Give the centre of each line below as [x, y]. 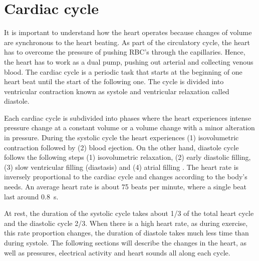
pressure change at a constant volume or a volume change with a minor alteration [129, 127]
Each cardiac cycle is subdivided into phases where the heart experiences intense [128, 117]
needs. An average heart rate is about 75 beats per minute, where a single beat [125, 187]
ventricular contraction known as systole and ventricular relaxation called [117, 91]
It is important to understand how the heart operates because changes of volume [128, 32]
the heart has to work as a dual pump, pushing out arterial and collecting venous [129, 61]
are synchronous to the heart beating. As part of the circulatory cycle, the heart [127, 42]
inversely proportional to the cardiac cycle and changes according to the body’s [126, 177]
